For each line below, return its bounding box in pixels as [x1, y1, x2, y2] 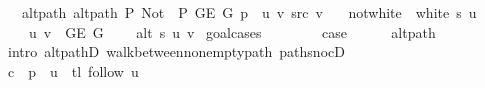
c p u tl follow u [7, 60, 139, 81]
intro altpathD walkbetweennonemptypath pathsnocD [7, 41, 345, 62]
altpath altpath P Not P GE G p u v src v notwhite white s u [21, 2, 477, 22]
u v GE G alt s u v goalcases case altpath [28, 21, 436, 42]
